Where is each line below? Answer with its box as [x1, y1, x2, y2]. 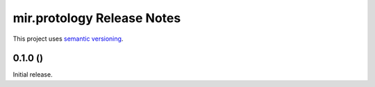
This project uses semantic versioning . [12, 35, 124, 43]
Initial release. [12, 70, 53, 79]
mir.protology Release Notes [12, 10, 181, 26]
